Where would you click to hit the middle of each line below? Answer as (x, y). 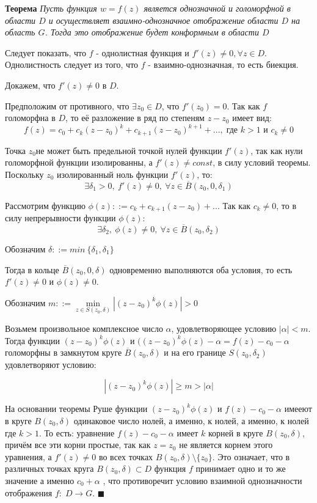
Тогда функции (33, 340)
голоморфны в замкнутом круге (64, 352)
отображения (29, 492)
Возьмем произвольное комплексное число (84, 328)
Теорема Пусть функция (51, 8)
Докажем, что (30, 85)
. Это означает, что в (251, 456)
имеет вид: (252, 118)
